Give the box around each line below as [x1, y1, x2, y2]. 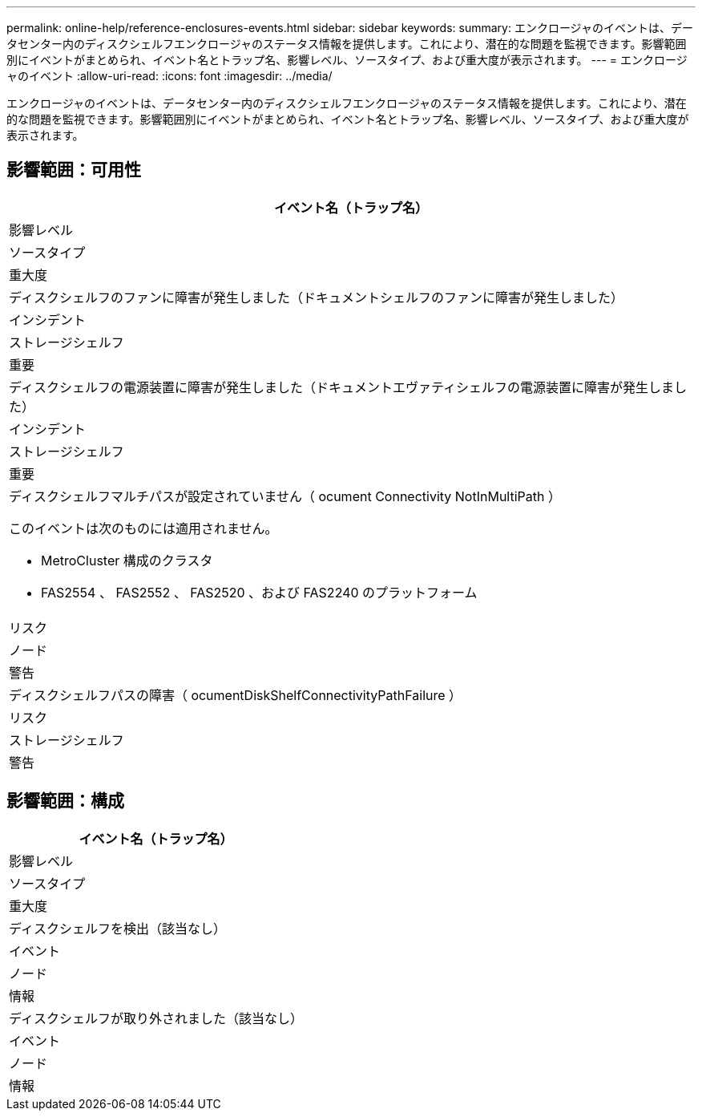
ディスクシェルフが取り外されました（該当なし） [9, 1010, 303, 1026]
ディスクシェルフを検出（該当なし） [9, 920, 226, 937]
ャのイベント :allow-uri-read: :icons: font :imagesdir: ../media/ [6, 69, 333, 83]
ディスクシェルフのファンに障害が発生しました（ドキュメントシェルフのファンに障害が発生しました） [9, 289, 623, 306]
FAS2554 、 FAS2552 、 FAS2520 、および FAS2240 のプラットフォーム [41, 584, 478, 601]
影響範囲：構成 [6, 791, 124, 811]
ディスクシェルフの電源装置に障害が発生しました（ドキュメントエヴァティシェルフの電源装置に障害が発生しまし [9, 378, 687, 395]
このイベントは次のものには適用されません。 [9, 520, 278, 536]
